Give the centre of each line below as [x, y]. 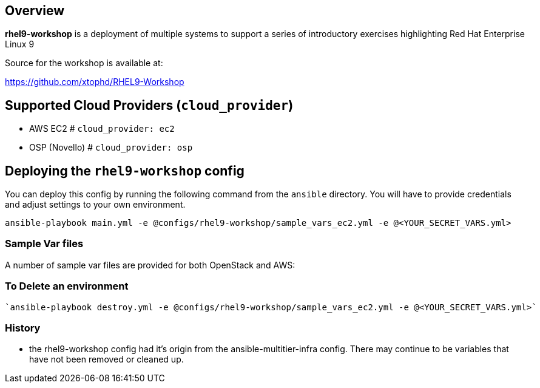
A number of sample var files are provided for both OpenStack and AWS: [150, 265]
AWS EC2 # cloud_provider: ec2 [102, 129]
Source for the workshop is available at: [84, 63]
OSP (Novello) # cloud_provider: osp [111, 148]
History [23, 328]
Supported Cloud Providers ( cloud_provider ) [149, 105]
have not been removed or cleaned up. [106, 359]
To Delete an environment [67, 286]
